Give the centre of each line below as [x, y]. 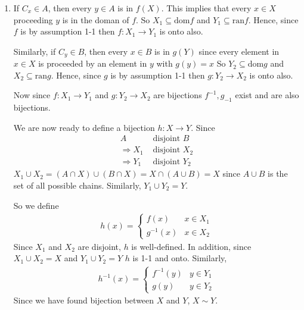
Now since [32, 95]
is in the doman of [96, 19]
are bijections [178, 95]
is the [278, 173]
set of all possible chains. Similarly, [77, 185]
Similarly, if [35, 51]
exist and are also [267, 95]
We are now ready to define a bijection [84, 127]
